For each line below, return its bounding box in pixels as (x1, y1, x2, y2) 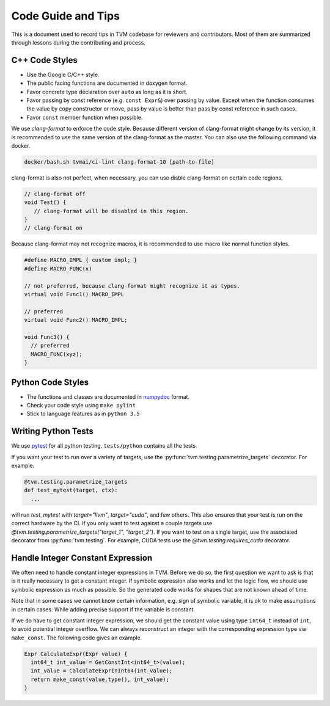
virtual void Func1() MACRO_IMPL (24, 291, 125, 298)
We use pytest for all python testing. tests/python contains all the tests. (11, 442, 198, 449)
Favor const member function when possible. (26, 114, 143, 121)
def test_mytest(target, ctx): (24, 487, 119, 494)
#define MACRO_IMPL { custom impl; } (24, 257, 137, 264)
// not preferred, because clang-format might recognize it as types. (24, 282, 241, 289)
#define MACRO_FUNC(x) (24, 265, 92, 272)
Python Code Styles (11, 377, 89, 387)
